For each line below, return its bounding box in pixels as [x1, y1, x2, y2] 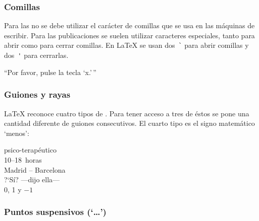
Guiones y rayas [4, 88, 71, 101]
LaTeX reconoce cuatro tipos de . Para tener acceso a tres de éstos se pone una [4, 108, 249, 118]
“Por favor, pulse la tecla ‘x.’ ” [4, 66, 96, 77]
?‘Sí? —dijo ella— [4, 174, 60, 185]
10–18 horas [4, 154, 42, 165]
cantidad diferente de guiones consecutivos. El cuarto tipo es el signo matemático [4, 118, 255, 128]
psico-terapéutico [4, 144, 57, 155]
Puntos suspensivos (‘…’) [4, 205, 107, 218]
